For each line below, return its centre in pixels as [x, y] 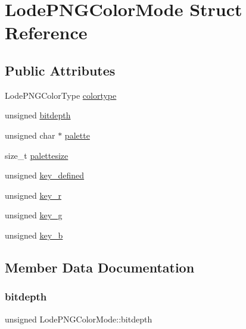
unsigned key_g [34, 215]
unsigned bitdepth [38, 115]
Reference [46, 32]
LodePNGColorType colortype [61, 95]
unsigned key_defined [45, 175]
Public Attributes [60, 70]
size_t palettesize [37, 155]
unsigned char [30, 135]
